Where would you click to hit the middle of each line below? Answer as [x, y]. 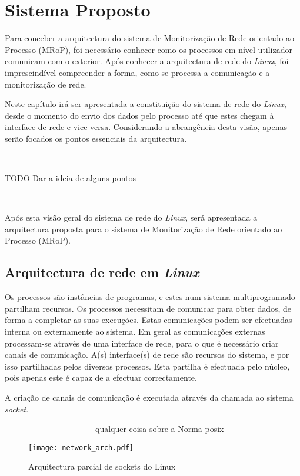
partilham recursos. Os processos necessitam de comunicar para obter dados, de [148, 308]
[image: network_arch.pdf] [81, 447]
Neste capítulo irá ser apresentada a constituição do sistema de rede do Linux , [146, 104]
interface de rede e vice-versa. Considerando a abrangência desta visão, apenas [146, 127]
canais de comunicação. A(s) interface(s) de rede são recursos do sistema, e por [147, 354]
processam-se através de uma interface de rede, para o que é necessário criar [142, 343]
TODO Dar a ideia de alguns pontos [71, 178]
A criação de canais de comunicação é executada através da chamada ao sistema [149, 397]
